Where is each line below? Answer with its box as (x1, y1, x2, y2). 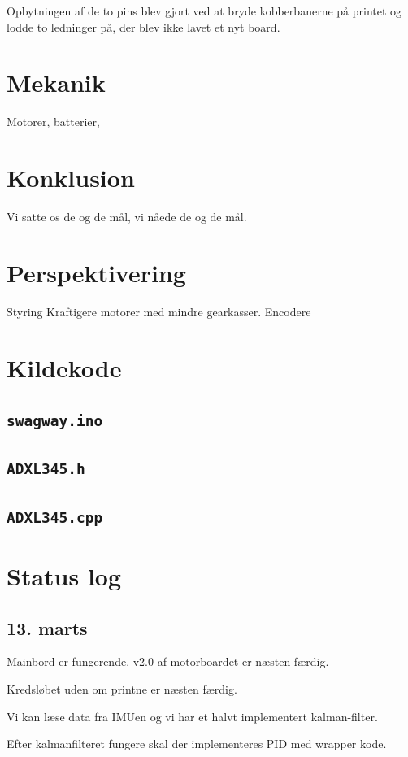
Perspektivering (7, 255, 186, 289)
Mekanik (7, 66, 106, 99)
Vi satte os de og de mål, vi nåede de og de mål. (7, 208, 247, 225)
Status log (7, 559, 122, 592)
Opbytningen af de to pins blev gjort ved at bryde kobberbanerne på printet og (7, 2, 402, 19)
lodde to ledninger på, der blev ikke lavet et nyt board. (7, 18, 280, 35)
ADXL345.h (7, 460, 85, 478)
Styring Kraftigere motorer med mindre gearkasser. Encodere (7, 302, 311, 320)
